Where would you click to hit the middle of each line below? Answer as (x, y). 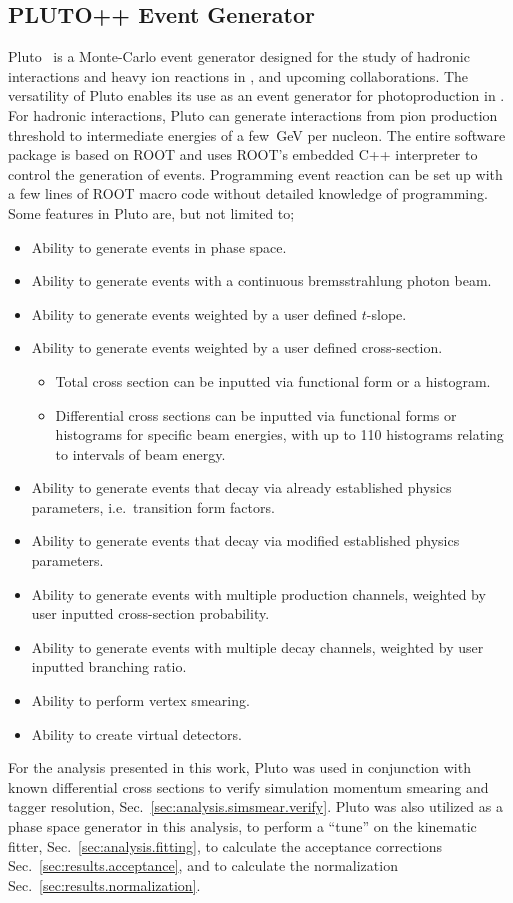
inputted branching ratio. (109, 666)
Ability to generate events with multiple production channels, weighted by (258, 593)
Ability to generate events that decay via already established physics (241, 487)
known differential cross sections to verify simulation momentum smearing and (248, 786)
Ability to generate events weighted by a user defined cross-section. (237, 347)
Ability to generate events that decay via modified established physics (245, 540)
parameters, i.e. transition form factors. (153, 506)
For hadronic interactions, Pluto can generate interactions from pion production (253, 114)
